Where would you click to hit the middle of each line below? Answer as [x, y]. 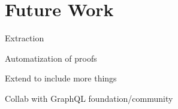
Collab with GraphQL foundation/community [89, 98]
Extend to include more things [61, 78]
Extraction [25, 38]
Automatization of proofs [51, 58]
